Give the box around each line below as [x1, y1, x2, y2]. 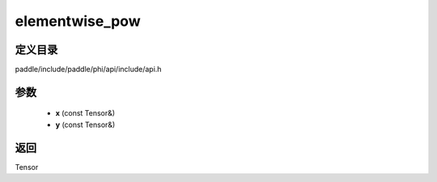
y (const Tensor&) [55, 120, 116, 129]
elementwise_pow [15, 12, 141, 30]
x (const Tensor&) [55, 108, 116, 118]
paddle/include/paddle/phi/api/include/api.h [15, 65, 162, 74]
